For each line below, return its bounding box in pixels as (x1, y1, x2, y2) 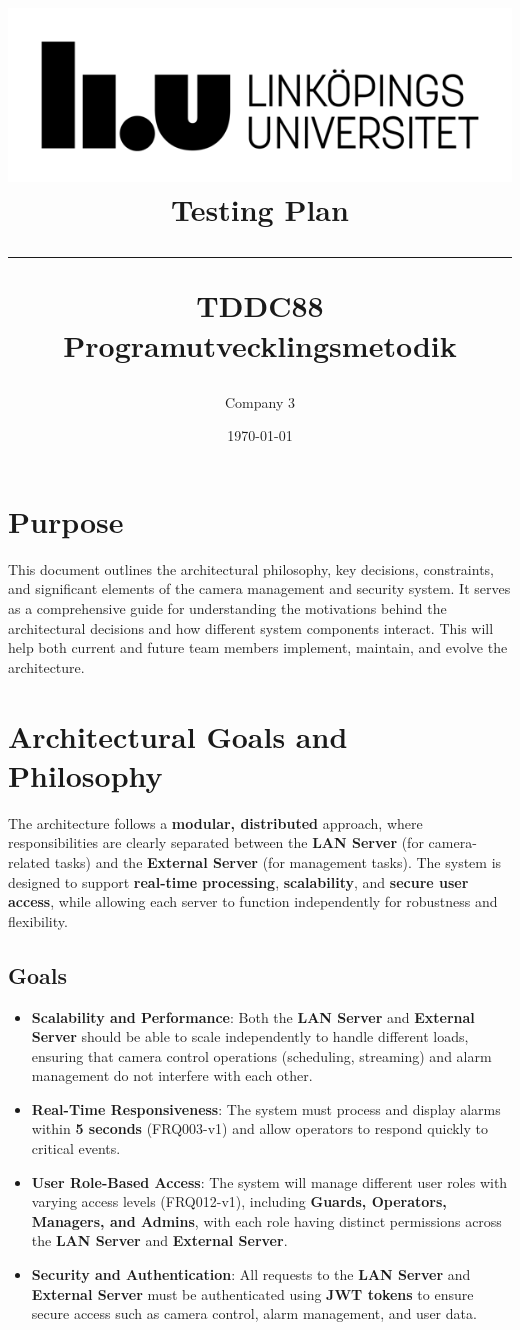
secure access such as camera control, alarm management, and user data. (31, 1303, 477, 1324)
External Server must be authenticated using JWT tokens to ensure (31, 1283, 474, 1304)
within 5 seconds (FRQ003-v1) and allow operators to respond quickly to (31, 1118, 488, 1139)
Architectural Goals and (8, 715, 348, 756)
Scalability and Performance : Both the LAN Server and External (31, 1006, 475, 1027)
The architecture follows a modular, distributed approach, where (8, 812, 423, 833)
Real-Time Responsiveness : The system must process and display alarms (31, 1098, 501, 1119)
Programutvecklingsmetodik (63, 324, 457, 365)
